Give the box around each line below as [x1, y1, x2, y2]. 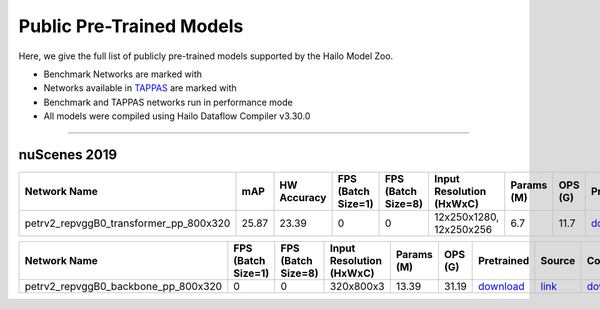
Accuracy [279, 191, 327, 205]
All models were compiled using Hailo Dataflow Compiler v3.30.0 [43, 110, 311, 122]
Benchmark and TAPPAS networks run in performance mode [43, 96, 294, 108]
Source [540, 254, 576, 268]
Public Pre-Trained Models [18, 15, 244, 37]
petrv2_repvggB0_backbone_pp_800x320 [24, 280, 223, 294]
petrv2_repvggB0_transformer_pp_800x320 [24, 216, 231, 230]
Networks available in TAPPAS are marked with [43, 82, 237, 94]
